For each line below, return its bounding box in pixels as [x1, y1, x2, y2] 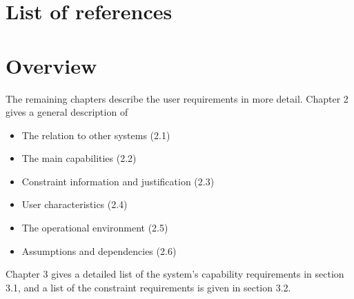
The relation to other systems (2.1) [21, 127, 170, 142]
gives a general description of [6, 105, 128, 119]
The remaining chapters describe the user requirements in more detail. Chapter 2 [6, 91, 348, 105]
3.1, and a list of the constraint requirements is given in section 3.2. [6, 280, 291, 294]
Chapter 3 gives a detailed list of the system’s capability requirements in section [6, 267, 344, 281]
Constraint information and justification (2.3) [21, 174, 215, 188]
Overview [6, 51, 97, 79]
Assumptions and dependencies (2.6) [21, 243, 177, 258]
